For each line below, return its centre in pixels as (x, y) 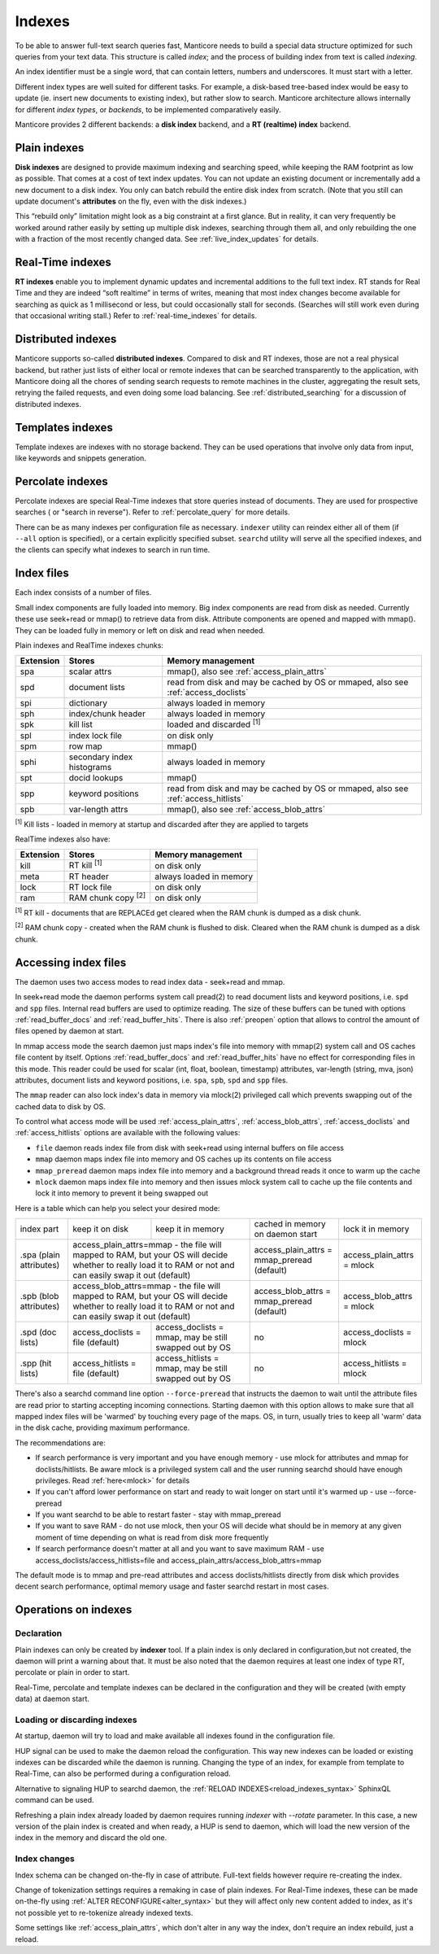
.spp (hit (36, 1363)
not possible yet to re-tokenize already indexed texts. (104, 1912)
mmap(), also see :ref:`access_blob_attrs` (246, 809)
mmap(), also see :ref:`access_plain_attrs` (247, 671)
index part (39, 1229)
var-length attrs (98, 809)
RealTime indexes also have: (63, 839)
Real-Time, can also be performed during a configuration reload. (123, 1773)
